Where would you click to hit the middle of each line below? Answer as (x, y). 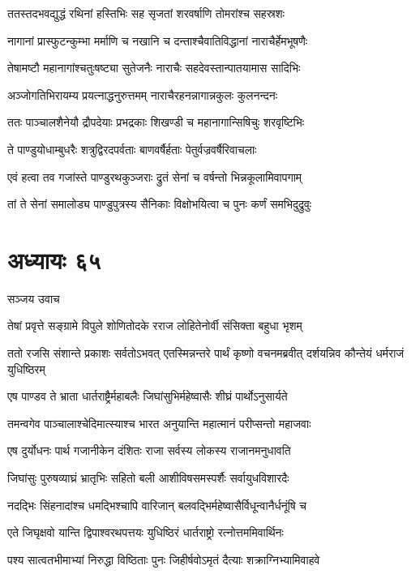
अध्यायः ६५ (54, 259)
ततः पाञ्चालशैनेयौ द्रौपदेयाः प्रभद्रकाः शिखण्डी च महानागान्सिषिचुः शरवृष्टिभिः (156, 122)
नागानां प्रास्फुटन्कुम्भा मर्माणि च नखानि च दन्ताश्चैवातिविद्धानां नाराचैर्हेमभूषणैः (158, 40)
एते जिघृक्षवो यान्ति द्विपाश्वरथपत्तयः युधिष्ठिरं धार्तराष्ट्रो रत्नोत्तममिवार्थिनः (146, 532)
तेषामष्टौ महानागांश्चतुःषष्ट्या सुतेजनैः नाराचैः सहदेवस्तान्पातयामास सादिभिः (154, 68)
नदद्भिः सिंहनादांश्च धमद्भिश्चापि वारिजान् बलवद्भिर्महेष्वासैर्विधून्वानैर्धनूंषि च (157, 505)
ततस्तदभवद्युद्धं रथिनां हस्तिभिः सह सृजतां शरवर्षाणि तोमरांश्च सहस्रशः (146, 13)
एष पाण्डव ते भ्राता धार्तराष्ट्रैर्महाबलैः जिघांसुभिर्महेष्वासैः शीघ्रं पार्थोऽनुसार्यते (148, 396)
